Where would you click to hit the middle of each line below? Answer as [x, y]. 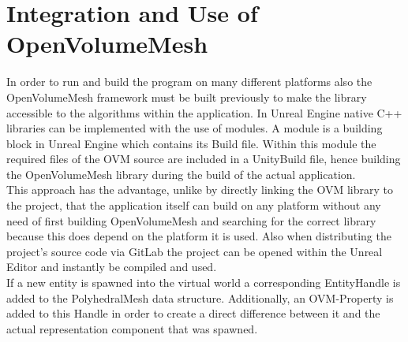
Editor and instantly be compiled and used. [112, 267]
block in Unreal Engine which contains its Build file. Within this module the [191, 143]
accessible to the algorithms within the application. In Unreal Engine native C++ [204, 112]
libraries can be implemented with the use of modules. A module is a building [195, 128]
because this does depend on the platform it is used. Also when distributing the [199, 236]
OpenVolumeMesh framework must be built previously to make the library [187, 97]
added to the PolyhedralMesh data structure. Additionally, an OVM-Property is [200, 297]
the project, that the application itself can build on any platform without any [194, 205]
